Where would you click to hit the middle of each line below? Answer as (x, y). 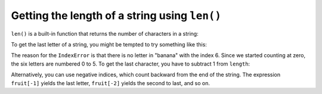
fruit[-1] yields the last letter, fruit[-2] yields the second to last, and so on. (110, 83)
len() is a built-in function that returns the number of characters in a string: (105, 33)
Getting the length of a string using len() (116, 15)
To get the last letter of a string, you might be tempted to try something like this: (109, 44)
